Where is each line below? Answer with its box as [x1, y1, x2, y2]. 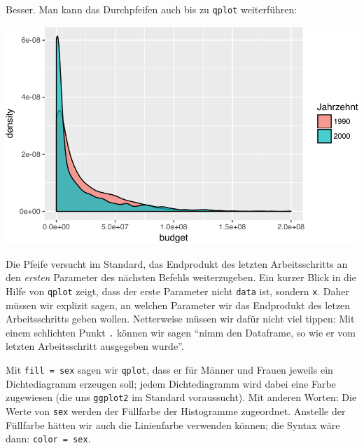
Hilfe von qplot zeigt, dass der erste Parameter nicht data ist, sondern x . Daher [6, 283, 350, 298]
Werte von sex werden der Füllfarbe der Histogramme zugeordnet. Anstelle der [6, 403, 346, 418]
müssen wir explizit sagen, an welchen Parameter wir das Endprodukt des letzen [6, 297, 351, 312]
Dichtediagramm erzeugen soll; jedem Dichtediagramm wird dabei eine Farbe [6, 376, 336, 391]
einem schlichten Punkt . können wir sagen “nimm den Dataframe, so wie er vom [6, 325, 356, 339]
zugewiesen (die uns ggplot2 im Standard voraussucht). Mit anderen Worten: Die [6, 390, 357, 405]
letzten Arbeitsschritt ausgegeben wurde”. [6, 339, 184, 353]
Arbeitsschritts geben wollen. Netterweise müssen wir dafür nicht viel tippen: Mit [6, 311, 355, 326]
